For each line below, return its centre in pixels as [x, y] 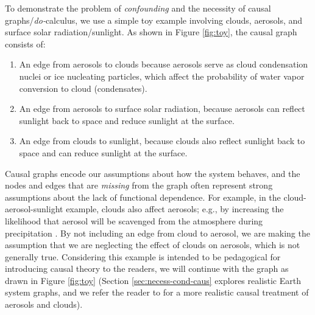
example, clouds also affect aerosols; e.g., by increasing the [175, 209]
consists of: [25, 43]
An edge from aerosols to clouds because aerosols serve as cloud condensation [164, 64]
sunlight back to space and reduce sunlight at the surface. [127, 120]
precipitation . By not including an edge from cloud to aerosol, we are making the [157, 233]
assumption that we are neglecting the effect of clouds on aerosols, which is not [153, 245]
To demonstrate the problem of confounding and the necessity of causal [138, 8]
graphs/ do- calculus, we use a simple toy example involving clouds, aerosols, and [154, 20]
